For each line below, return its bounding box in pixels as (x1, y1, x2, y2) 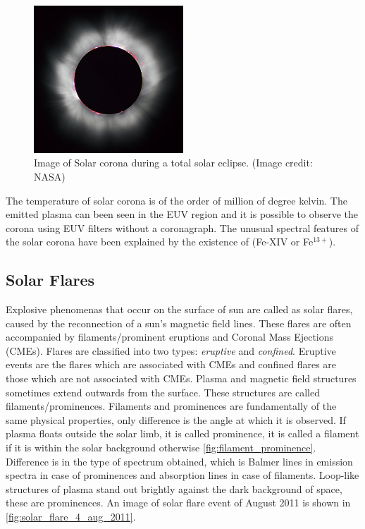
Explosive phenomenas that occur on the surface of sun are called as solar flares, (6, 302, 353, 317)
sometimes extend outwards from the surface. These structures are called (6, 384, 320, 399)
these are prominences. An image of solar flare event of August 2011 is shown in (6, 495, 351, 510)
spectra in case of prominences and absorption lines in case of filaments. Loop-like (6, 468, 359, 482)
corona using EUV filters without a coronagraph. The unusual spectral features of (6, 220, 359, 235)
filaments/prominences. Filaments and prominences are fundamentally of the (6, 399, 337, 413)
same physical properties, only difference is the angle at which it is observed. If (6, 412, 346, 427)
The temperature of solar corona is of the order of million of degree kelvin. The (6, 193, 347, 207)
